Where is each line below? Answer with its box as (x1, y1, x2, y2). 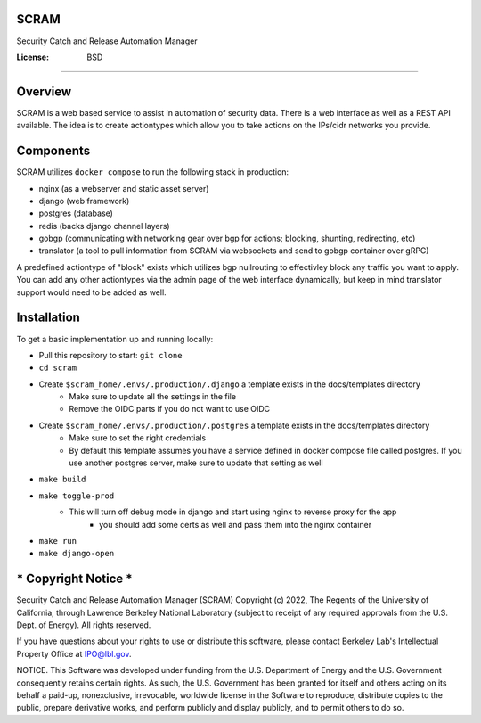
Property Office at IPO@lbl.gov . (16, 648, 132, 659)
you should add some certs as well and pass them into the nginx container (99, 519, 372, 530)
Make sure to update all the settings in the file (69, 391, 236, 402)
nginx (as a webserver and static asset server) (38, 183, 209, 193)
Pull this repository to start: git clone (38, 349, 183, 360)
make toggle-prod (38, 490, 115, 501)
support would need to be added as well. (16, 286, 167, 298)
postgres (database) (38, 208, 113, 218)
